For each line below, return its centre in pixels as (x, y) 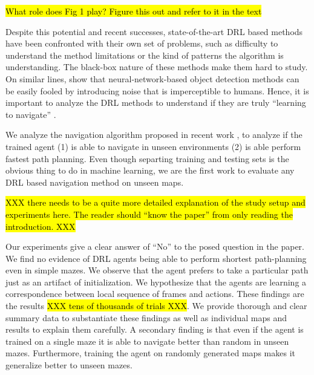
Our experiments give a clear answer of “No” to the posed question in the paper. (155, 246)
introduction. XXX (41, 226)
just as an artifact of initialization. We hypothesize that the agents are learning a (156, 282)
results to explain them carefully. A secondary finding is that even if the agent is (155, 329)
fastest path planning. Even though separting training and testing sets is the (147, 158)
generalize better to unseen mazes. (69, 365)
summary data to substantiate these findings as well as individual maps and (146, 317)
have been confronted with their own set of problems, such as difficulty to (142, 43)
